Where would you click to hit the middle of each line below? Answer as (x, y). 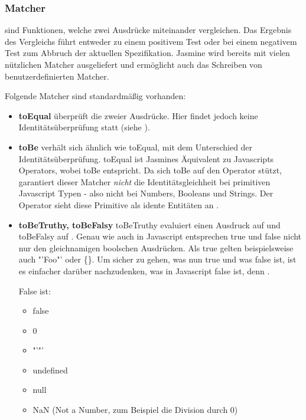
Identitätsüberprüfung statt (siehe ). (84, 127)
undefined (50, 370)
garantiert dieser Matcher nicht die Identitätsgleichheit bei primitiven (144, 181)
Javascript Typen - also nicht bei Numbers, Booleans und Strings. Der (146, 193)
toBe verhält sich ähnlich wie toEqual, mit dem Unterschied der (136, 147)
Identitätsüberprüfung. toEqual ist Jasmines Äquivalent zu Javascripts (146, 158)
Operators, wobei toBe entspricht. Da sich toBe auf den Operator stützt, (150, 170)
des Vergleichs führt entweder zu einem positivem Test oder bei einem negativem (151, 41)
